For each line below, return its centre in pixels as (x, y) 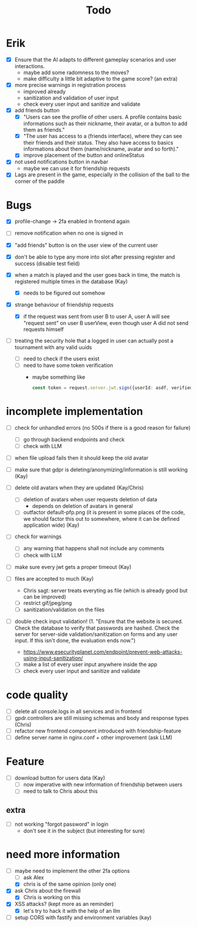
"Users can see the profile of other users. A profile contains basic (103, 117)
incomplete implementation (75, 411)
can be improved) (45, 597)
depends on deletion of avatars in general (82, 506)
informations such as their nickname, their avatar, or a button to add (105, 123)
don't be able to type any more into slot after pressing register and (95, 257)
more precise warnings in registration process (70, 85)
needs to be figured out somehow (64, 293)
